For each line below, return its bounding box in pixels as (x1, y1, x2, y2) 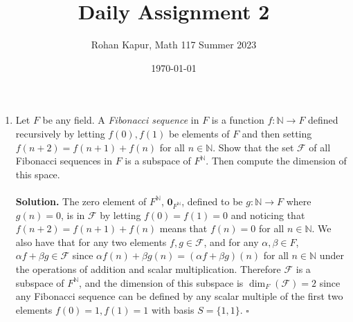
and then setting (242, 126, 312, 140)
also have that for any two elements (15, 234, 167, 249)
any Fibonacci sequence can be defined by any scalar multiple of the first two (15, 289, 343, 303)
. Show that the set (212, 140, 294, 154)
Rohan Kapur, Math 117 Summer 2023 (91, 37, 257, 52)
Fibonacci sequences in (15, 153, 112, 168)
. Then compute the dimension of (206, 153, 347, 168)
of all (309, 140, 331, 154)
